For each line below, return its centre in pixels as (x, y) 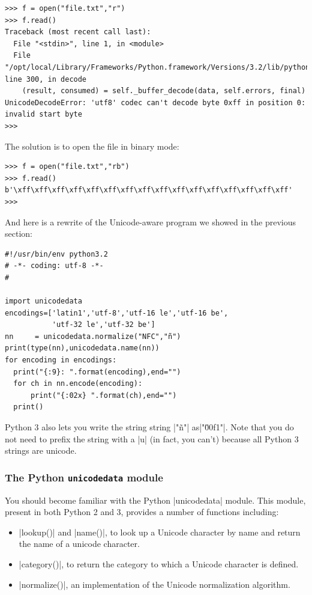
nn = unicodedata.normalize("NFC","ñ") (93, 336)
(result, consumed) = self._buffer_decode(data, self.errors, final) (164, 91)
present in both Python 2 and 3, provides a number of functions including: (142, 512)
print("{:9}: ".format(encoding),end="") (97, 372)
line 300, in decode (46, 79)
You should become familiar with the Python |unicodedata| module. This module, (155, 500)
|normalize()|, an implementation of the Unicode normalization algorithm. (154, 584)
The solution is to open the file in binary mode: (92, 146)
